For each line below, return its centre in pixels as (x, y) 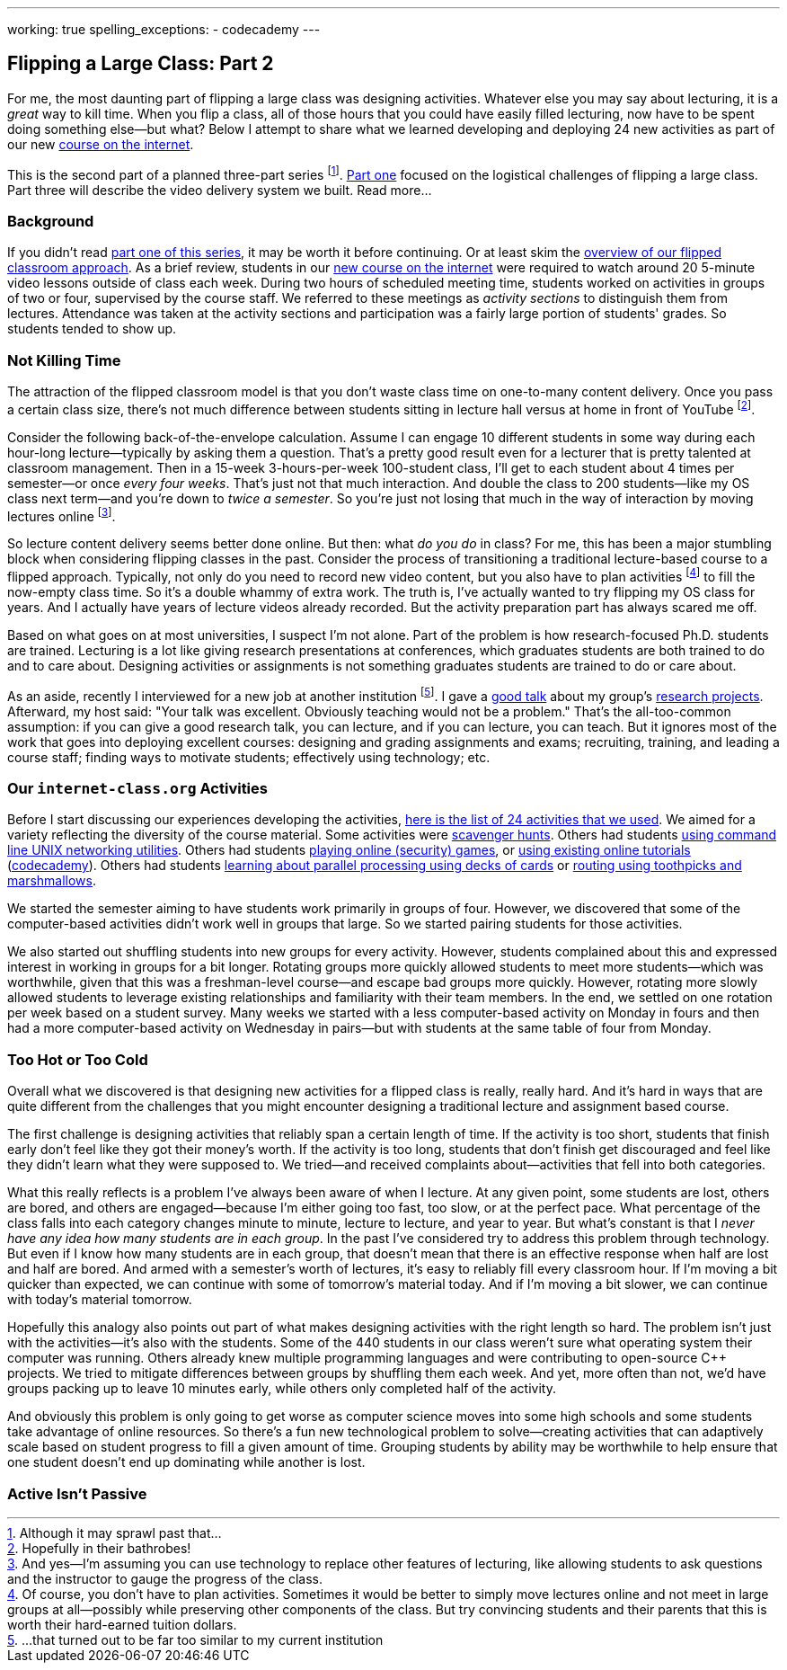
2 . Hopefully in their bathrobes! (99, 1548)
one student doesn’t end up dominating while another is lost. (186, 1462)
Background (51, 221)
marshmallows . (52, 881)
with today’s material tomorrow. (100, 1300)
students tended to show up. (92, 329)
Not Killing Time (64, 360)
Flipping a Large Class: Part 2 (141, 64)
